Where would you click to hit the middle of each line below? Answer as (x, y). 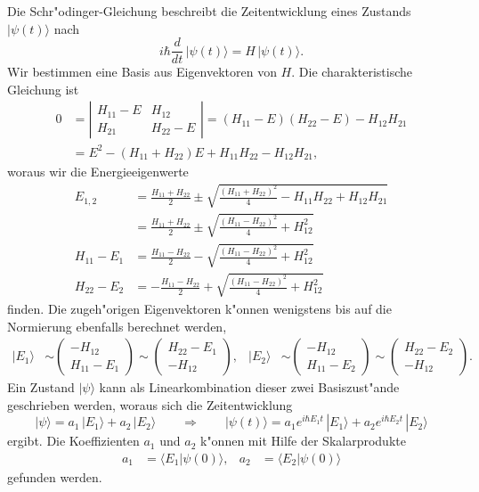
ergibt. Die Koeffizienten (73, 441)
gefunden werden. (55, 476)
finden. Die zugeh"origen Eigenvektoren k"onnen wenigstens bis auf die (199, 308)
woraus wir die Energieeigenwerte (98, 171)
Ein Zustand (41, 387)
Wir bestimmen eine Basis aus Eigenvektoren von (142, 72)
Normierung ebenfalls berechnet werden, (117, 326)
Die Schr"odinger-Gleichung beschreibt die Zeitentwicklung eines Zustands (209, 11)
